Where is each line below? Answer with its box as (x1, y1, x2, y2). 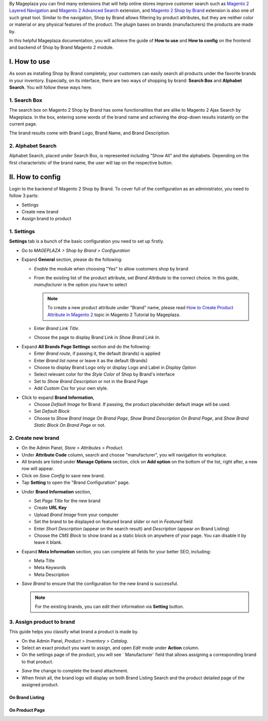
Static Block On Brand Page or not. (34, 422, 106, 428)
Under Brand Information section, (21, 489, 92, 495)
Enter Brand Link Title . (34, 326, 79, 331)
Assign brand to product (21, 216, 71, 222)
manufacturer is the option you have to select (34, 282, 128, 288)
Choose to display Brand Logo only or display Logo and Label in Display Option (34, 364, 196, 370)
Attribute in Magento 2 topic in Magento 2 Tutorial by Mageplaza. (47, 312, 181, 318)
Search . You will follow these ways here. (9, 84, 92, 90)
